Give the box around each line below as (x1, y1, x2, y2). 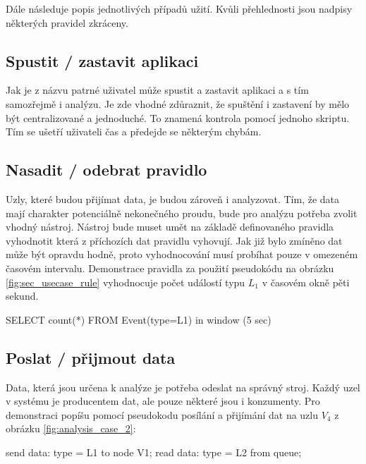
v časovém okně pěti (262, 274, 350, 289)
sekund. (6, 288, 39, 303)
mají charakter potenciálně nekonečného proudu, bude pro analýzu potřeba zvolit (6, 205, 358, 220)
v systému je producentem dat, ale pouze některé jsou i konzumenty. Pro (6, 393, 320, 408)
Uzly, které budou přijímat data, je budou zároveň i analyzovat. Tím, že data (6, 191, 340, 206)
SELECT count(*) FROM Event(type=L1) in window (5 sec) (6, 312, 272, 326)
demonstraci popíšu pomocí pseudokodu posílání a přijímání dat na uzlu (6, 407, 319, 422)
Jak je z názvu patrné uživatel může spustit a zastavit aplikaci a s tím (6, 83, 309, 97)
